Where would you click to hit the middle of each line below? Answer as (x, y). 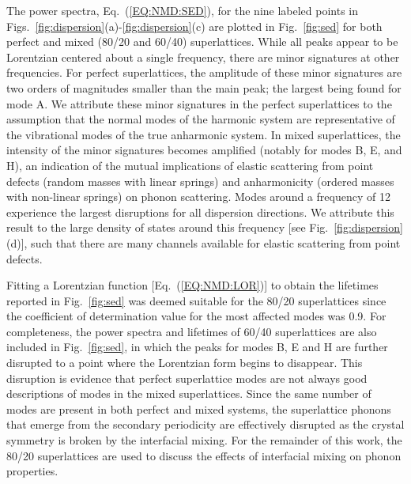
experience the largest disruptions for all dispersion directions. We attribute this (200, 212)
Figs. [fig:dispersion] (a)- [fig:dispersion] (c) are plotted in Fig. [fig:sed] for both (194, 26)
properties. (32, 471)
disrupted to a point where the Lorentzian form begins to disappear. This (185, 363)
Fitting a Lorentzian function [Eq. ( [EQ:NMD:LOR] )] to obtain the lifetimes (192, 285)
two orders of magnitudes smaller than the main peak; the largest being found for (204, 87)
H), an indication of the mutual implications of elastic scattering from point (190, 165)
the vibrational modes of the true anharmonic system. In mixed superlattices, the (204, 134)
